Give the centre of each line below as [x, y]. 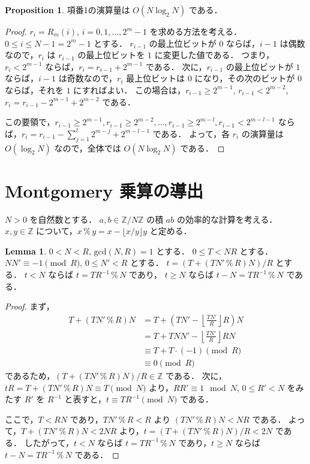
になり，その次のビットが [245, 78]
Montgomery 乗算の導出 [104, 190]
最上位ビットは [156, 78]
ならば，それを [34, 90]
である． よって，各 [191, 133]
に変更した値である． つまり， [214, 55]
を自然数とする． [63, 219]
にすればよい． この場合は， [130, 90]
